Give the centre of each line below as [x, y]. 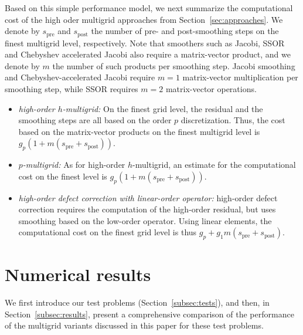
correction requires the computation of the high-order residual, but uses [147, 209]
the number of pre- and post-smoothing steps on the [185, 31]
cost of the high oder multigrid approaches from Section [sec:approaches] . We [144, 19]
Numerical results [78, 274]
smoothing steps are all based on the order [95, 120]
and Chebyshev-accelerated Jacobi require [80, 77]
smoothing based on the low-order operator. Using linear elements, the [145, 220]
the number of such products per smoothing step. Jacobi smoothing [174, 65]
